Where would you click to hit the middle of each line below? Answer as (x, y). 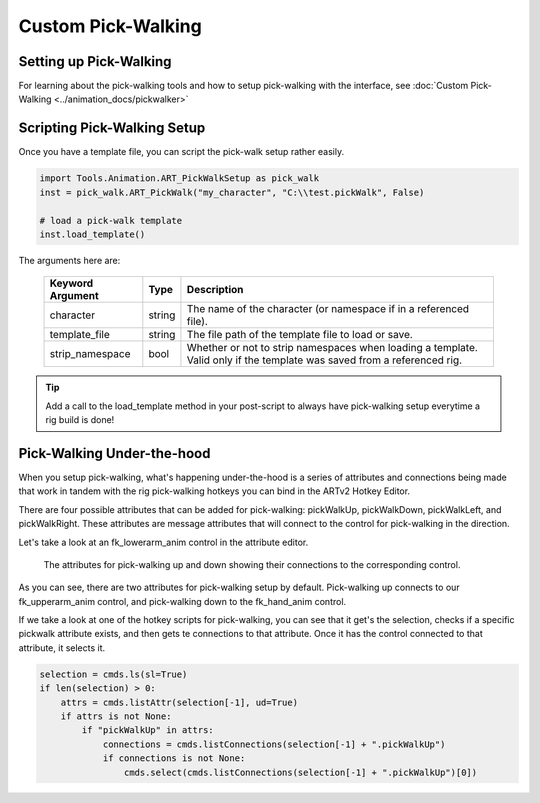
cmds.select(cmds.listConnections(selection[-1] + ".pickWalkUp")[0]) (300, 772)
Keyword (71, 283)
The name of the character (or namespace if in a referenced (328, 309)
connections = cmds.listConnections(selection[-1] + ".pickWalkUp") (274, 744)
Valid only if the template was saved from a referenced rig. (324, 360)
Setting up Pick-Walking (95, 61)
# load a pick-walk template (111, 220)
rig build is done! (80, 420)
